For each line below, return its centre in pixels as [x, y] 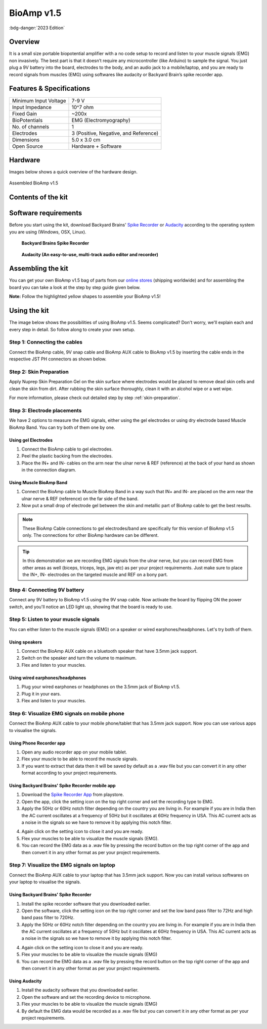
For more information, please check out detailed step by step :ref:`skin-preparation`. [95, 398]
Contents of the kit [38, 198]
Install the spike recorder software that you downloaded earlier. [86, 904]
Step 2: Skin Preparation [39, 372]
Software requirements [45, 213]
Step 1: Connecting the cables [46, 342]
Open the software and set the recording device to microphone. [86, 997]
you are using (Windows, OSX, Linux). [48, 232]
